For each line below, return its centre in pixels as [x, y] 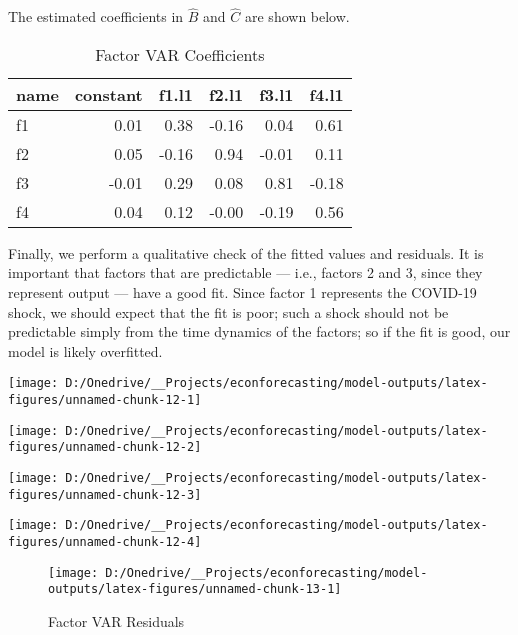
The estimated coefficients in [96, 16]
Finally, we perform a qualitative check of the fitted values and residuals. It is [246, 252]
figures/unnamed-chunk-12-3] [105, 494]
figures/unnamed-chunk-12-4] [105, 541]
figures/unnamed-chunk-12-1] [105, 400]
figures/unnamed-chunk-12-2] [105, 447]
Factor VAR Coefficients [180, 54]
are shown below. [297, 16]
